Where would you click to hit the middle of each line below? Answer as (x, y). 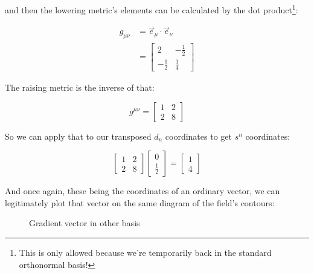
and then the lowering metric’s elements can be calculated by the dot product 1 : (152, 9)
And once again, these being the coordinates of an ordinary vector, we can (143, 191)
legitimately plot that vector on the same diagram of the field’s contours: (140, 202)
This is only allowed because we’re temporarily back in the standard (145, 253)
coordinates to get (198, 136)
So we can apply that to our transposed (78, 136)
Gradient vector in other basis (85, 223)
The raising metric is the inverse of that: (80, 87)
